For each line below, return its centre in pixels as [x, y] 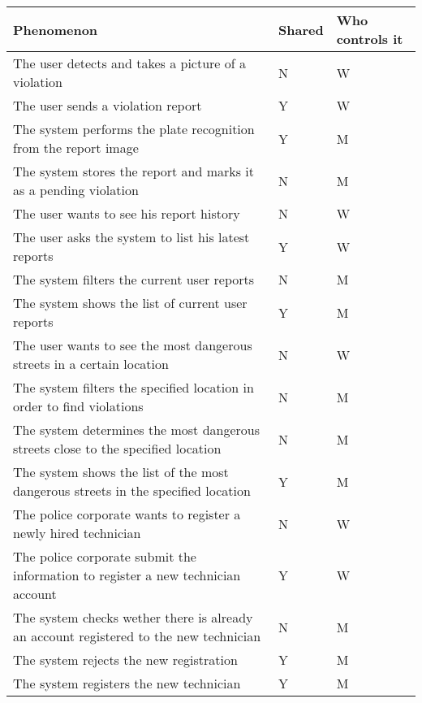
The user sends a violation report [108, 105]
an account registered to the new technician [137, 636]
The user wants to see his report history [127, 213]
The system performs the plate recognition [134, 129]
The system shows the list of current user [130, 303]
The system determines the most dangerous [137, 430]
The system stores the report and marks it [134, 171]
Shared [301, 29]
